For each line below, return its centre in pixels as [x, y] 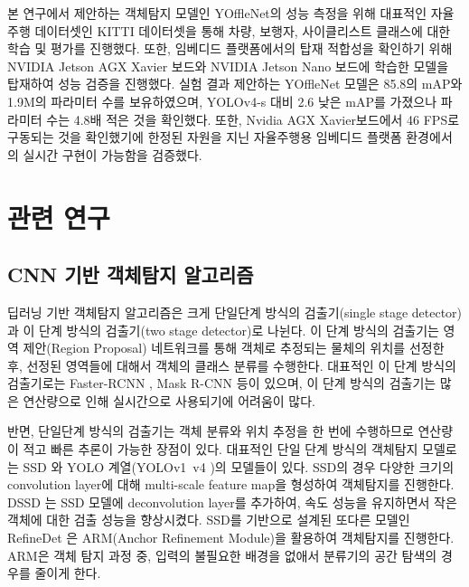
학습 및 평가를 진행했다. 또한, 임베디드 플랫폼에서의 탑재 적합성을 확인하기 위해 [230, 48]
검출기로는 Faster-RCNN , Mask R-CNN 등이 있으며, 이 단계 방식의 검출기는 [222, 383]
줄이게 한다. [68, 573]
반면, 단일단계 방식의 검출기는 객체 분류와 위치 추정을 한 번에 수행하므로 [211, 431]
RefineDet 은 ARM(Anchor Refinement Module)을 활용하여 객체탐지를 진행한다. [231, 538]
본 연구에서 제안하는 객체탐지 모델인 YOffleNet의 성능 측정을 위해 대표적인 [217, 13]
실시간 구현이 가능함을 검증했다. [113, 154]
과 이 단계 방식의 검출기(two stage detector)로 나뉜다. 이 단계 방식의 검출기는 [223, 330]
